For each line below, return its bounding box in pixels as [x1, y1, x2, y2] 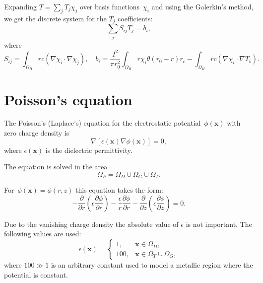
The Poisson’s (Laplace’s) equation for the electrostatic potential [4, 118, 201, 128]
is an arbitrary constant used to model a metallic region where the [51, 260, 253, 270]
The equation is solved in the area [4, 161, 108, 172]
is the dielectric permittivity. [45, 144, 132, 155]
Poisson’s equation [4, 89, 132, 109]
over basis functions [80, 1, 140, 11]
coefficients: [118, 13, 153, 23]
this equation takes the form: [75, 185, 163, 195]
